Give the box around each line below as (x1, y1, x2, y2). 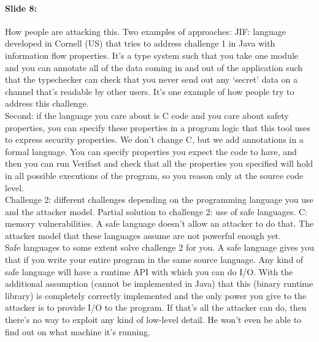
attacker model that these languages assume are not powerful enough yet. (5, 229, 281, 241)
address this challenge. (5, 97, 89, 110)
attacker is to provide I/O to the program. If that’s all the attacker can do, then (5, 301, 307, 314)
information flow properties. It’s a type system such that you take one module (5, 48, 299, 61)
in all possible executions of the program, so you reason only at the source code (5, 169, 304, 181)
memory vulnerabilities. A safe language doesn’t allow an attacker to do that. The (5, 217, 314, 230)
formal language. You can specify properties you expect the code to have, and (5, 145, 297, 158)
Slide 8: (5, 1, 37, 14)
